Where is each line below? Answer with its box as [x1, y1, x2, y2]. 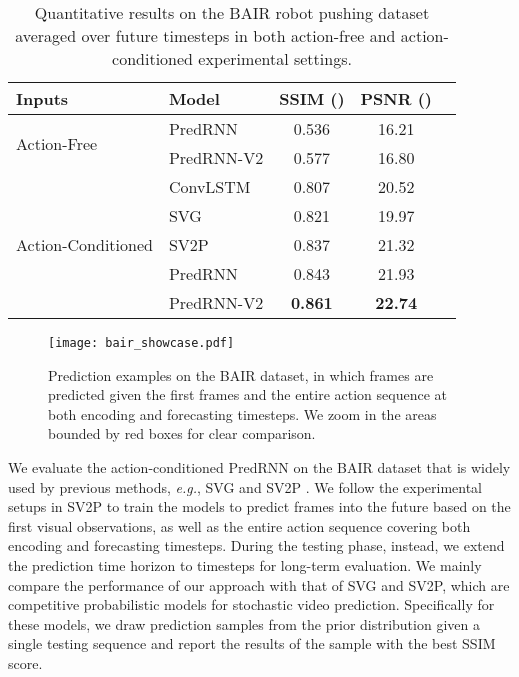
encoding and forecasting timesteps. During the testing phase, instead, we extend [8, 535, 505, 556]
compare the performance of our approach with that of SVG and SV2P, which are [8, 574, 510, 595]
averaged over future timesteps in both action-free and [15, 24, 396, 47]
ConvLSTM [168, 175, 251, 198]
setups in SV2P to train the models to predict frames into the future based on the [8, 496, 511, 517]
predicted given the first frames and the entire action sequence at [48, 384, 447, 405]
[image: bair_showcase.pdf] [48, 336, 235, 350]
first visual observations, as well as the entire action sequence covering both [8, 515, 471, 536]
